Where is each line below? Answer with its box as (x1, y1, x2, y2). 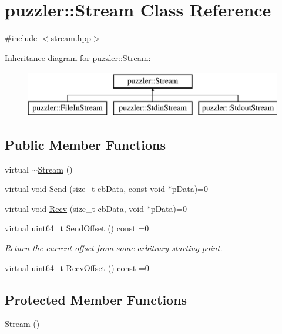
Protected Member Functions (5, 290, 187, 308)
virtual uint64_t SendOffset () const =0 (5, 222, 149, 234)
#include (5, 32, 38, 44)
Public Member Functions (5, 135, 166, 153)
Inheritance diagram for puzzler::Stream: (5, 51, 151, 63)
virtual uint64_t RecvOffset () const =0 (5, 261, 149, 274)
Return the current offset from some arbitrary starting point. (5, 242, 223, 254)
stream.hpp (51, 32, 92, 44)
